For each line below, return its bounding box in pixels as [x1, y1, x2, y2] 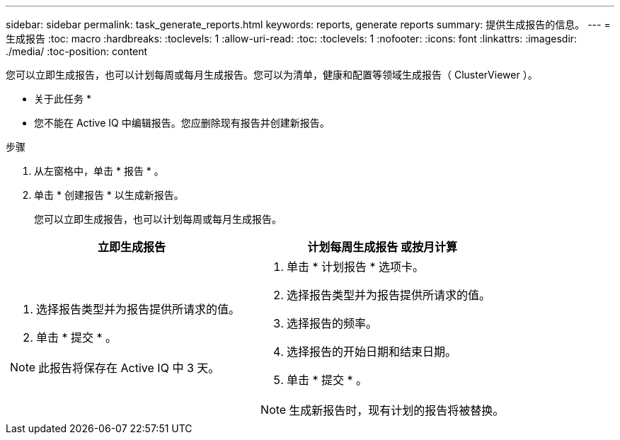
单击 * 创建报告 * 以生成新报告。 [34, 189, 184, 201]
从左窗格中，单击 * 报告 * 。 [34, 165, 164, 177]
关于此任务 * [34, 93, 91, 105]
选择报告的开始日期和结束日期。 [287, 345, 457, 359]
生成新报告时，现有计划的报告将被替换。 [289, 403, 505, 417]
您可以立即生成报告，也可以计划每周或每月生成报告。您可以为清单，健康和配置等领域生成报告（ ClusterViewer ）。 [6, 69, 538, 81]
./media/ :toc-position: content [6, 45, 148, 57]
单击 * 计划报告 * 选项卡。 [287, 260, 425, 274]
